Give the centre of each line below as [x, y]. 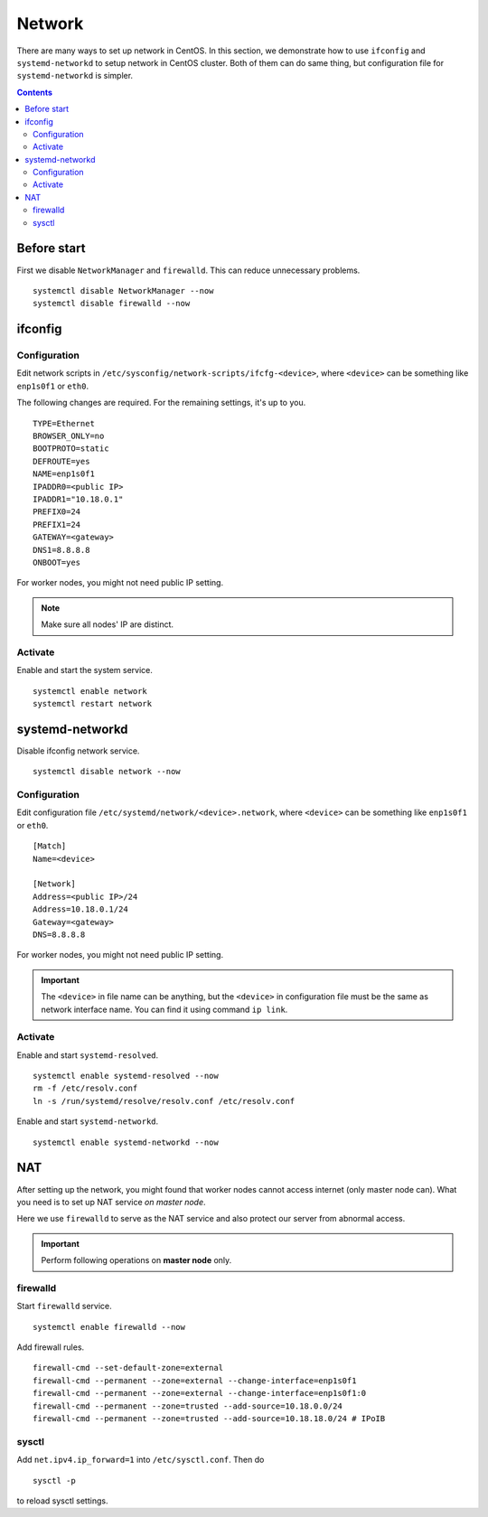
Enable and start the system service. [85, 670]
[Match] [50, 846]
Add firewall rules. [51, 1347]
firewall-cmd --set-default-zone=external [128, 1368]
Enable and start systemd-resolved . [88, 1055]
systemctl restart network [93, 704]
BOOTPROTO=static [71, 449]
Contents [35, 92]
